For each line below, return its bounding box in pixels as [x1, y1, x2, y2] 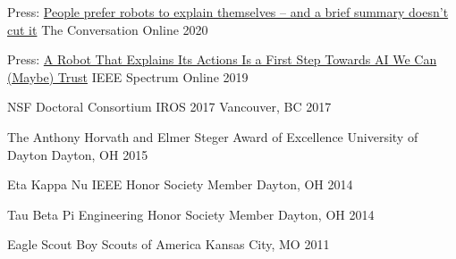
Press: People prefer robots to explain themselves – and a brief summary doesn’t [7, 3, 449, 21]
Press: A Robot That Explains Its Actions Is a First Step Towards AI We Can [7, 50, 437, 69]
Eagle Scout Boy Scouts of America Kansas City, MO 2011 [7, 235, 330, 254]
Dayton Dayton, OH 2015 [7, 145, 148, 163]
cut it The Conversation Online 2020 [7, 20, 208, 38]
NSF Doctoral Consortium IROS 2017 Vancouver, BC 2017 [7, 97, 332, 116]
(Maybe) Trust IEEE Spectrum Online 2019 [7, 67, 249, 86]
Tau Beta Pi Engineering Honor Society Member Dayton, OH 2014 [7, 205, 375, 223]
